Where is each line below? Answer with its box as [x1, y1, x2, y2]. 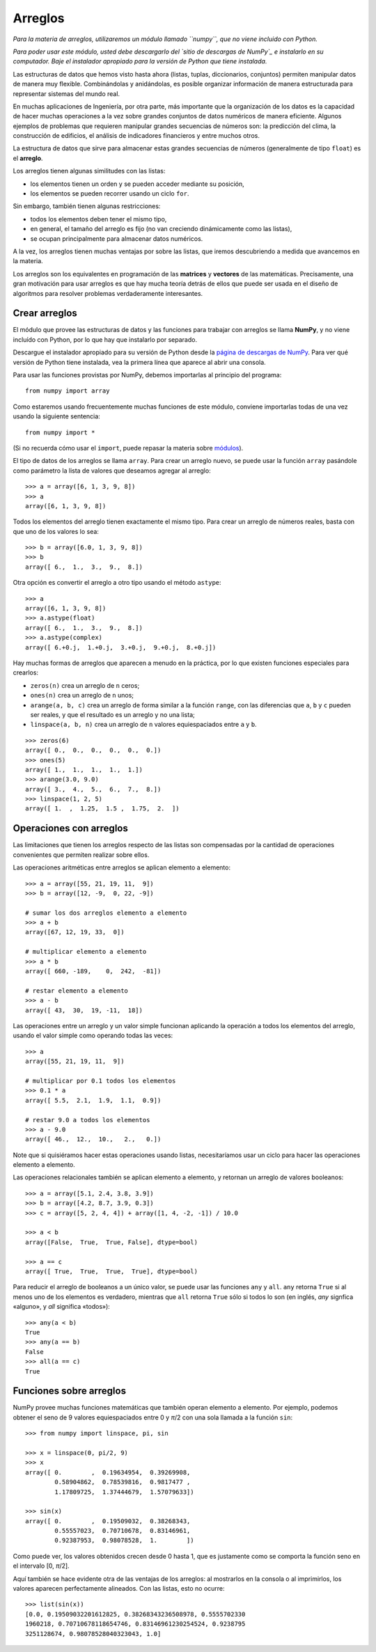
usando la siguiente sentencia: [13, 412, 100, 420]
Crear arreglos [13, 307, 78, 320]
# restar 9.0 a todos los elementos [25, 1116, 150, 1124]
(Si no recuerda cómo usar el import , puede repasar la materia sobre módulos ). [13, 443, 244, 452]
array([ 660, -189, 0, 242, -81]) [25, 968, 162, 975]
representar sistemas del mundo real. [13, 89, 120, 97]
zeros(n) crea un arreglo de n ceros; [30, 681, 140, 689]
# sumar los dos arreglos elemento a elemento [25, 908, 187, 917]
